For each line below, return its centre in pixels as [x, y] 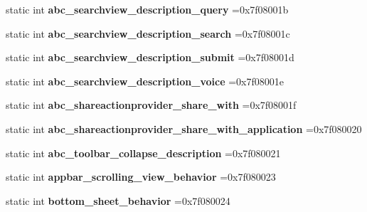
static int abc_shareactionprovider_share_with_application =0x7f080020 [184, 128]
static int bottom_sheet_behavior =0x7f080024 [118, 200]
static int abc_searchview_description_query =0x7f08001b [147, 9]
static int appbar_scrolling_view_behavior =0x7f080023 [141, 177]
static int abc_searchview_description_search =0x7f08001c [148, 33]
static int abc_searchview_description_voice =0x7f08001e [145, 81]
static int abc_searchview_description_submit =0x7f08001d [150, 57]
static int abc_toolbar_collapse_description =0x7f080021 [143, 153]
